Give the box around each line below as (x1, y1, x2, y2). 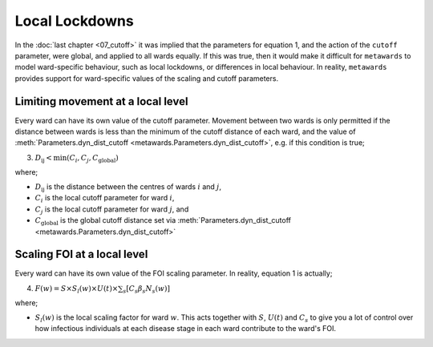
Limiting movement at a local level (14, 95, 188, 108)
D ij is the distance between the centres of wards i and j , (34, 181, 222, 193)
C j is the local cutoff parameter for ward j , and (34, 204, 189, 216)
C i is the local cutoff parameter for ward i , (34, 193, 175, 204)
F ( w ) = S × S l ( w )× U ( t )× (34, 284, 119, 295)
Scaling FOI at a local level (14, 248, 148, 261)
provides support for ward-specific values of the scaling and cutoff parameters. (14, 73, 279, 83)
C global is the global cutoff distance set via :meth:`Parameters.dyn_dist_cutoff (34, 216, 292, 227)
